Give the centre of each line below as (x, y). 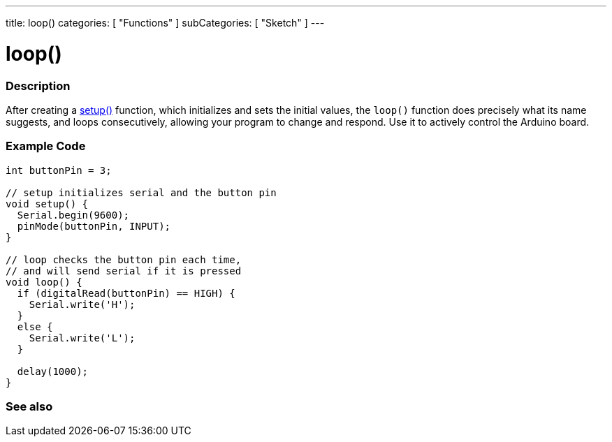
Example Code (46, 146)
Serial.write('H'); (82, 304)
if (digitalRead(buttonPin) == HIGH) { (126, 293)
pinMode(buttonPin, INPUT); (94, 226)
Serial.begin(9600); (73, 215)
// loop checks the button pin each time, (124, 259)
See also (29, 406)
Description (38, 86)
